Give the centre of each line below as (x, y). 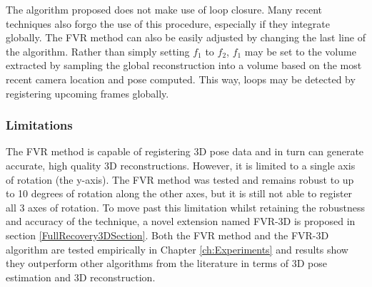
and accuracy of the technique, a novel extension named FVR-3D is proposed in (181, 221)
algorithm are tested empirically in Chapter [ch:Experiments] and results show (177, 249)
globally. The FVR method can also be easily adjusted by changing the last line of (186, 37)
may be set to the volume (300, 51)
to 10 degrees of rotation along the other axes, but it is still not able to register (179, 193)
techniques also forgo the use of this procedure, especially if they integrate (168, 23)
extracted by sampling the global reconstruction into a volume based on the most (184, 65)
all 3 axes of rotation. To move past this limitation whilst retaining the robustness (186, 207)
